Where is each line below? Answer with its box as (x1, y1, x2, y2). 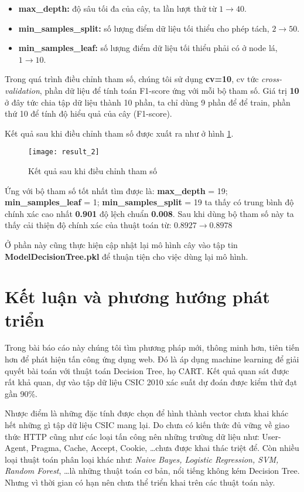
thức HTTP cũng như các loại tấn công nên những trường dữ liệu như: (5, 430, 259, 442)
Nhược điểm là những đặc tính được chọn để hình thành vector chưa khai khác (5, 407, 289, 419)
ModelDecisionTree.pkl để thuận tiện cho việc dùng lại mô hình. (5, 250, 248, 262)
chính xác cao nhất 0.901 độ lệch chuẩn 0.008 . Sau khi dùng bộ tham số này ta (5, 207, 294, 219)
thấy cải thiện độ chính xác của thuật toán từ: (5, 219, 172, 231)
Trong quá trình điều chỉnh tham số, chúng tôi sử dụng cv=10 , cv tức (5, 73, 259, 85)
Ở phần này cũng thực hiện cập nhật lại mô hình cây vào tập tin (5, 238, 238, 250)
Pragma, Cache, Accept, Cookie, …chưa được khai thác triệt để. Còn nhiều (31, 442, 299, 454)
